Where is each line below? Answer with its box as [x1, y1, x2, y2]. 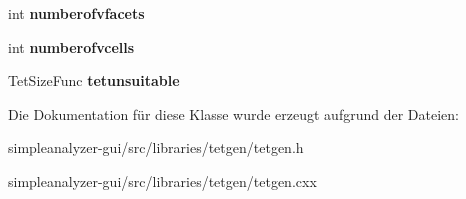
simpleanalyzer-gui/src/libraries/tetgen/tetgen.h [8, 137, 304, 158]
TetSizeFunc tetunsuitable [8, 70, 180, 91]
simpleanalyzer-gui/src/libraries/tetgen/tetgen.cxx [8, 170, 317, 191]
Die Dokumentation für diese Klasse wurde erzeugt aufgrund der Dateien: [8, 103, 459, 124]
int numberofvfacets [8, 3, 145, 23]
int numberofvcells [8, 36, 135, 57]
